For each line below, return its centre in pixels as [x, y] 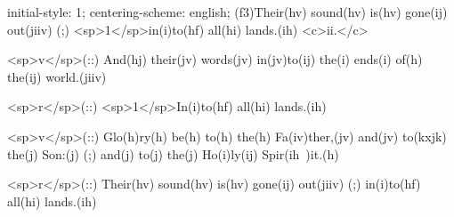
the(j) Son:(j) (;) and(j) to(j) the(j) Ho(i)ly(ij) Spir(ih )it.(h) [173, 153]
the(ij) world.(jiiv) [57, 76]
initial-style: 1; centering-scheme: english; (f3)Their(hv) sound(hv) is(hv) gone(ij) [227, 12]
